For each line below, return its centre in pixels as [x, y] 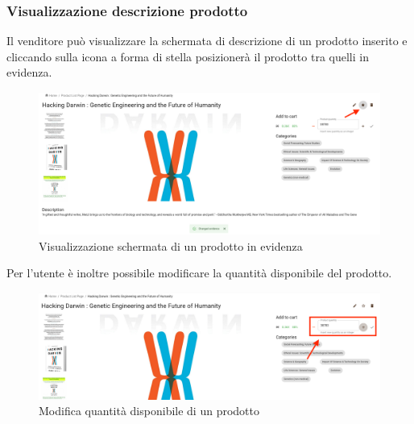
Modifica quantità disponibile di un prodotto [149, 411]
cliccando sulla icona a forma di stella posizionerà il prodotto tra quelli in [188, 56]
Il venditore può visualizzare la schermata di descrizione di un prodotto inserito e [207, 41]
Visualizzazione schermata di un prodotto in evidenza [171, 245]
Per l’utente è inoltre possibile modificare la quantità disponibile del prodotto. [199, 273]
